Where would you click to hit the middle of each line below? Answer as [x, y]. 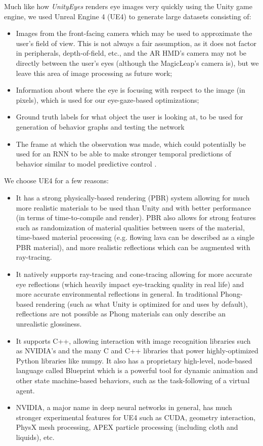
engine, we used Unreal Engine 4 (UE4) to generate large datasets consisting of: [128, 16]
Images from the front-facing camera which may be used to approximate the [134, 33]
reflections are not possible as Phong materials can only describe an [121, 314]
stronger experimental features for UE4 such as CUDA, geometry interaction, [136, 417]
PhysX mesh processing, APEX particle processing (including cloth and [127, 427]
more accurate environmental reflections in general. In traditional [117, 294]
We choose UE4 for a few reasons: [56, 180]
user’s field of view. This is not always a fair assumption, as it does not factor [136, 43]
